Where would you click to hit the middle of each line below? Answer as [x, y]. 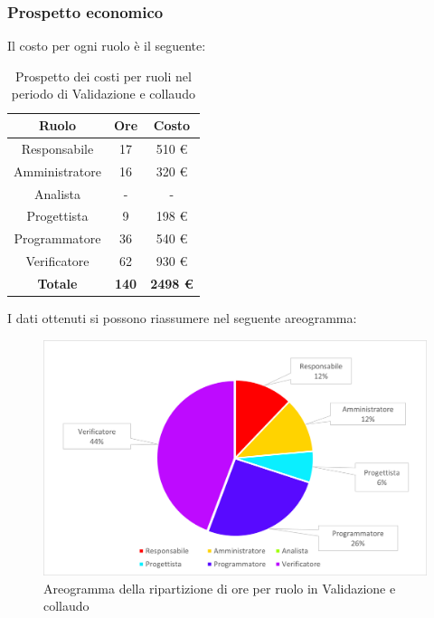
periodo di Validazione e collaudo [103, 94]
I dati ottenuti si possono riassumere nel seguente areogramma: [182, 318]
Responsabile [57, 148]
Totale [57, 283]
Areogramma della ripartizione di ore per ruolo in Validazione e [220, 588]
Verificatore [57, 261]
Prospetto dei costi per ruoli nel [103, 76]
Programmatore [57, 238]
